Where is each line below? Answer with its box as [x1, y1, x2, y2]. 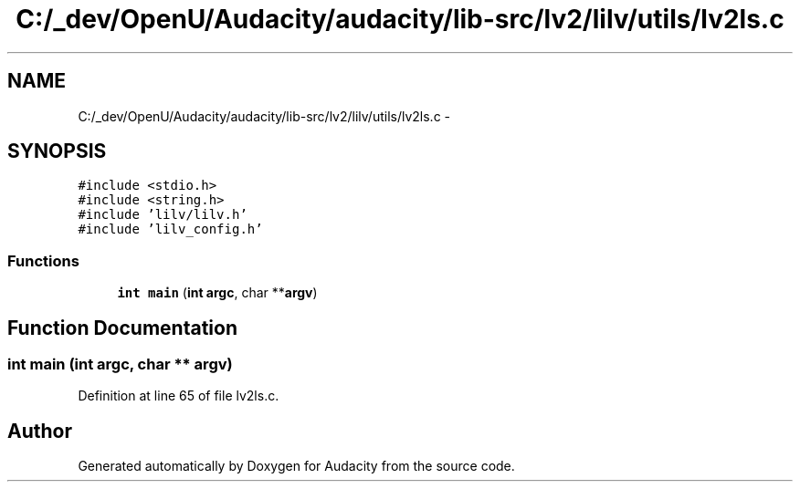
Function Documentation [7, 316, 237, 339]
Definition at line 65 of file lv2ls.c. [78, 388, 279, 404]
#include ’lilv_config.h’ [78, 222, 263, 237]
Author [7, 419, 72, 442]
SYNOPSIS [7, 140, 107, 163]
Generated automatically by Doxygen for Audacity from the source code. [78, 458, 515, 474]
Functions [7, 251, 79, 270]
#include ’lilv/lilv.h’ [78, 207, 247, 223]
